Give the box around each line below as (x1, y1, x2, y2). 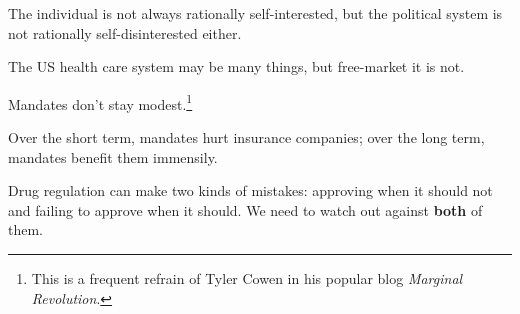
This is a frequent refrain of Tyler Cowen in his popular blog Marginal (31, 268, 463, 288)
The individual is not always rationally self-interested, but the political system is (8, 3, 503, 23)
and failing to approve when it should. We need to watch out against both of (8, 199, 483, 220)
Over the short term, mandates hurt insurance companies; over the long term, (8, 127, 485, 148)
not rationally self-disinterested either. (8, 22, 242, 43)
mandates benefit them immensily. (8, 146, 218, 167)
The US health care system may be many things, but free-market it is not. (8, 56, 465, 77)
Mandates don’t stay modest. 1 (8, 90, 193, 114)
